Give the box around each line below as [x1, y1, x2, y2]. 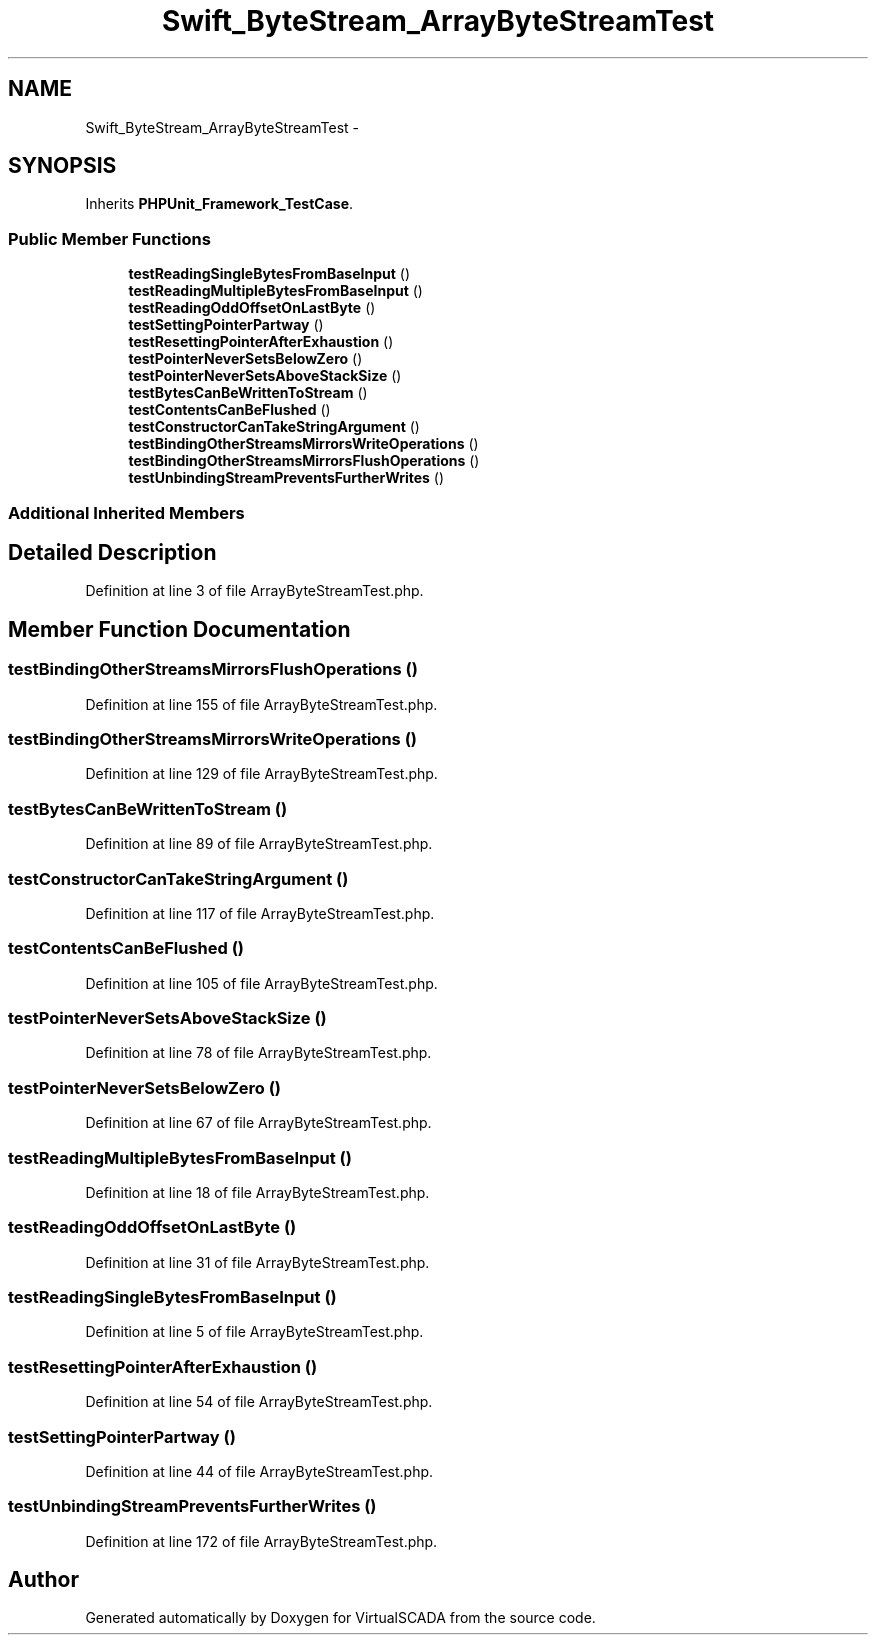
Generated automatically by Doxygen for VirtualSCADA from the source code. [85, 1609, 596, 1627]
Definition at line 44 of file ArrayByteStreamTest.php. [85, 1462, 434, 1480]
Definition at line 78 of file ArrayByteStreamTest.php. [85, 1044, 432, 1062]
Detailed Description [8, 539, 217, 565]
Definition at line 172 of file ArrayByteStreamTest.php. [85, 1532, 438, 1550]
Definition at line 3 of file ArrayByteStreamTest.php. [85, 582, 424, 600]
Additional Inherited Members [8, 502, 245, 523]
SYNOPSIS [8, 153, 117, 179]
